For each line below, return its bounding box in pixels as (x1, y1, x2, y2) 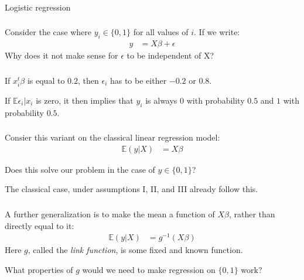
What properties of (5, 263, 73, 275)
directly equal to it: (5, 219, 74, 231)
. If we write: (194, 26, 240, 38)
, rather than (228, 207, 275, 220)
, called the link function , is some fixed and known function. (28, 244, 243, 256)
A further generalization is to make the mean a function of (5, 207, 215, 220)
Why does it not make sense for (5, 49, 118, 62)
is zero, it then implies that (36, 94, 134, 106)
